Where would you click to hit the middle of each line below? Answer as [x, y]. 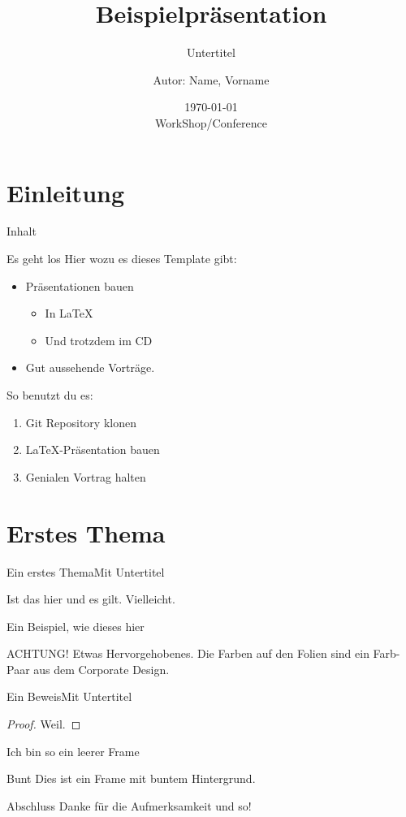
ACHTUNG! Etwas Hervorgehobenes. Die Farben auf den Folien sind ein [188, 653]
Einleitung [66, 192]
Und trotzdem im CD [99, 340]
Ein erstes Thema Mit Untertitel [86, 571]
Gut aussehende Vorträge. [90, 367]
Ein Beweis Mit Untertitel [69, 696]
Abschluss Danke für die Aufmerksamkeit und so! [129, 805]
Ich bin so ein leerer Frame [73, 751]
